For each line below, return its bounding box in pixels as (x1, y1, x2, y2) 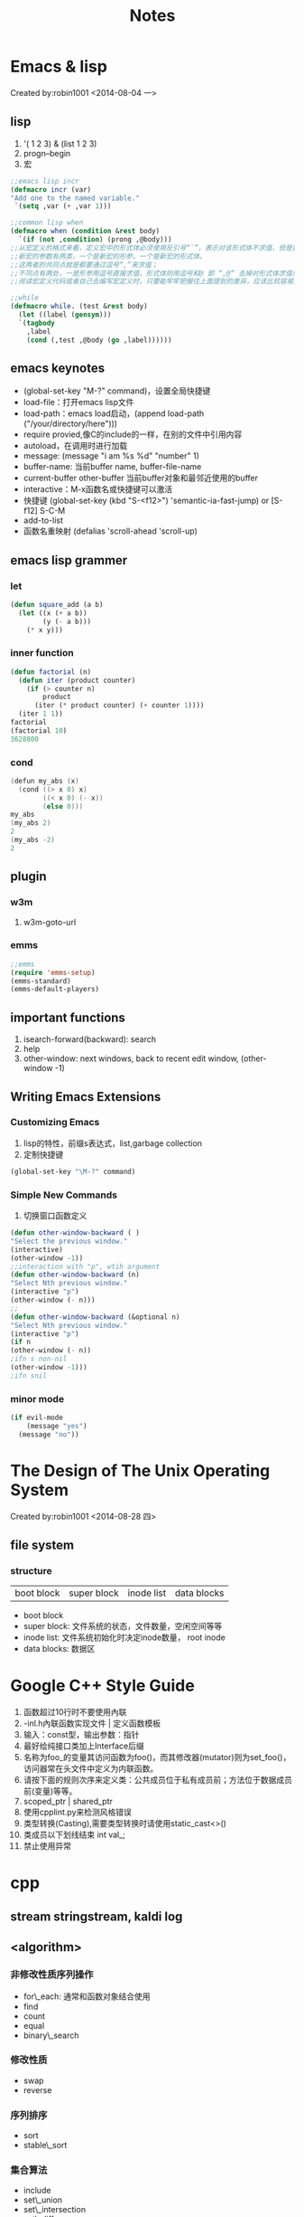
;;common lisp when (10, 218, 84, 227)
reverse (23, 2084, 52, 2095)
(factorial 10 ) (10, 725, 68, 735)
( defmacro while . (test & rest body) (10, 302, 148, 311)
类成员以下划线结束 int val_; (23, 1829, 125, 1841)
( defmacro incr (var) (10, 185, 92, 194)
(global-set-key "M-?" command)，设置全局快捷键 (23, 385, 211, 396)
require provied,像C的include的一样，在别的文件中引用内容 (23, 429, 243, 440)
